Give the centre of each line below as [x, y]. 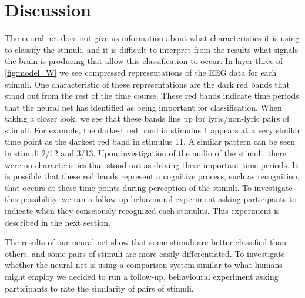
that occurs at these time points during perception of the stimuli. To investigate [149, 187]
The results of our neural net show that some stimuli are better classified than [146, 242]
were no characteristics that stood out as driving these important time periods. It [152, 164]
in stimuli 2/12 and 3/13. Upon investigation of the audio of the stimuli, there [146, 153]
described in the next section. [58, 222]
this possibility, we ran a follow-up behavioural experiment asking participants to [151, 199]
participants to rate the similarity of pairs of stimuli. [99, 288]
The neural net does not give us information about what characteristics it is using [152, 38]
